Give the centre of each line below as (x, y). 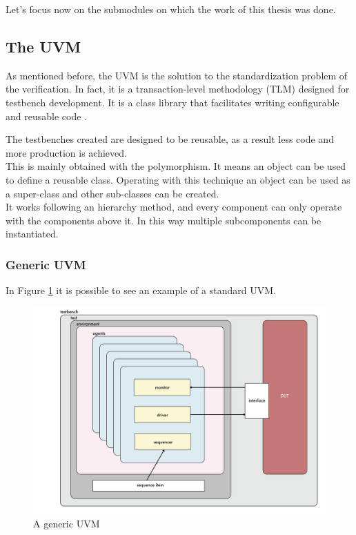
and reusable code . (46, 116)
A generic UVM (67, 524)
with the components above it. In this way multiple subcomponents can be (164, 220)
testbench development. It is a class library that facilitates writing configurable (172, 102)
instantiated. (32, 234)
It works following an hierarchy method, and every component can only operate (174, 207)
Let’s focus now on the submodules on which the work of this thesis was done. (171, 9)
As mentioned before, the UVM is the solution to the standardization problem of (177, 75)
